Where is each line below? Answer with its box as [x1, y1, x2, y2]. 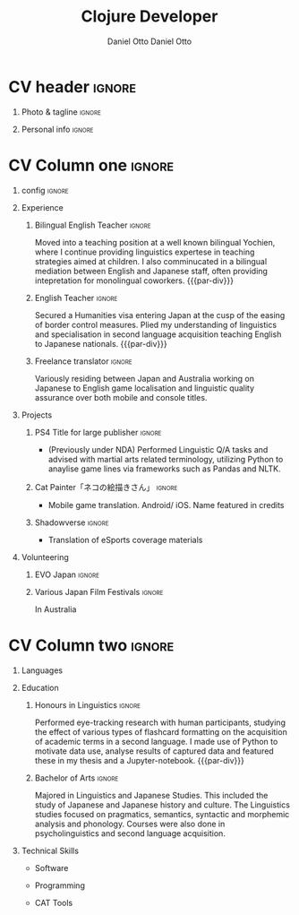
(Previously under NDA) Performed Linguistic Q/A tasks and [47, 444, 269, 454]
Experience [21, 202, 64, 212]
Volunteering [21, 551, 69, 562]
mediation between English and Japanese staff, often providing [34, 265, 268, 276]
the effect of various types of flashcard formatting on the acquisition [34, 726, 287, 737]
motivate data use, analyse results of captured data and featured [34, 746, 274, 756]
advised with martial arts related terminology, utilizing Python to [47, 453, 284, 464]
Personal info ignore [21, 124, 94, 134]
